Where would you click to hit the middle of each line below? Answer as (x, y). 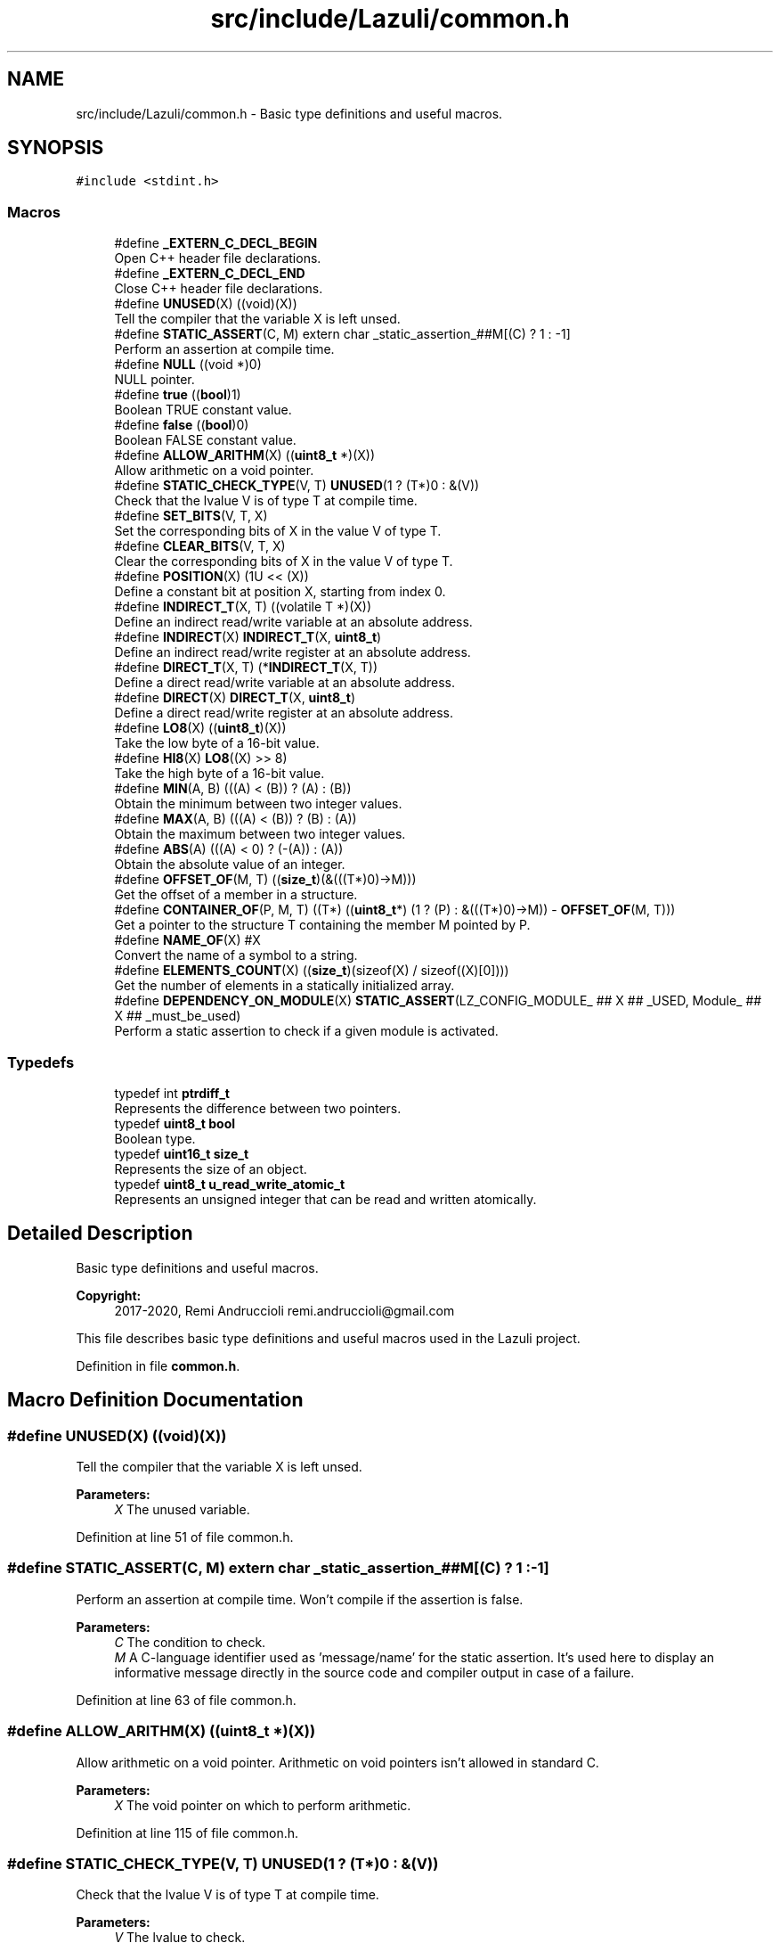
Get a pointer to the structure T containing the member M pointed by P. (322, 925)
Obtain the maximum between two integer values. (260, 834)
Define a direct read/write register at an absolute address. (284, 713)
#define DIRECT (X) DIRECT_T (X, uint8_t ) (235, 698)
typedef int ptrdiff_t (172, 1093)
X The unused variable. (182, 1509)
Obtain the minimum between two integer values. (258, 804)
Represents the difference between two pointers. (258, 1108)
